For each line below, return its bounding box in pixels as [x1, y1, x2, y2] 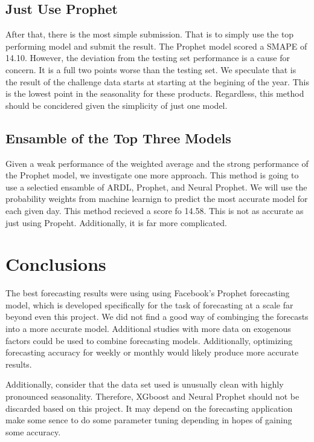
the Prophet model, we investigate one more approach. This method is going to [5, 169, 299, 181]
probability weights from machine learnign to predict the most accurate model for [5, 192, 308, 205]
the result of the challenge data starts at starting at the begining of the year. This [5, 75, 309, 88]
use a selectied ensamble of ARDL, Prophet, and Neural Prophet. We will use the [5, 180, 307, 193]
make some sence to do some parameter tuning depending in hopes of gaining [5, 414, 292, 426]
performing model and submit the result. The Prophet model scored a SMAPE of [5, 39, 307, 52]
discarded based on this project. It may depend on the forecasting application [5, 401, 293, 414]
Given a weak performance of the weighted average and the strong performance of [5, 157, 309, 169]
